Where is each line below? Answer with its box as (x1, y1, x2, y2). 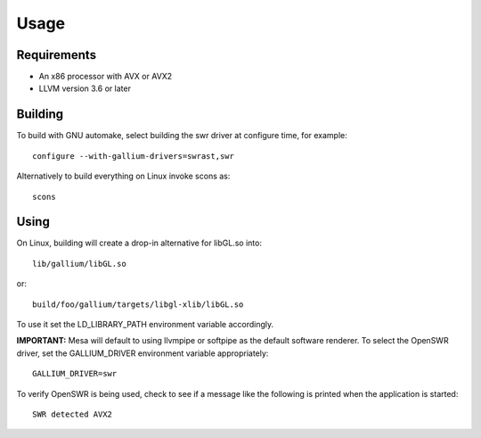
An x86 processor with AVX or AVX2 (38, 71, 173, 82)
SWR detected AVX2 (32, 409, 113, 419)
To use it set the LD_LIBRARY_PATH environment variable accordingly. (16, 319, 274, 329)
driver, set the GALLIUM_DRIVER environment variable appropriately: (16, 348, 269, 359)
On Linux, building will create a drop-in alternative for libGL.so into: (16, 237, 263, 249)
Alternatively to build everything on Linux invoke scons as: (16, 170, 231, 182)
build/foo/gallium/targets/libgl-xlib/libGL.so (32, 299, 244, 310)
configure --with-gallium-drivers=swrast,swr (32, 151, 235, 161)
